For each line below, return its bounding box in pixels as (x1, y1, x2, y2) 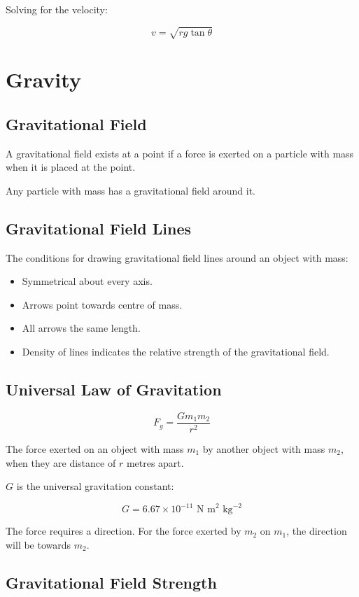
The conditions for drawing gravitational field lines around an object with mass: (6, 250, 349, 265)
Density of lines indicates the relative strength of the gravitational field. (22, 344, 330, 359)
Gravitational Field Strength (6, 571, 217, 593)
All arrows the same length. (22, 321, 141, 335)
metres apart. (126, 455, 184, 470)
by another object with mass (202, 441, 325, 456)
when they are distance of (6, 455, 116, 470)
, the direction (286, 524, 347, 538)
